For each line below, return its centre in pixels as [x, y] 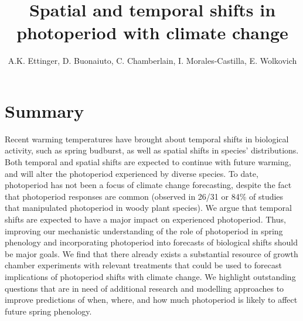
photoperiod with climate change [152, 33]
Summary [45, 110]
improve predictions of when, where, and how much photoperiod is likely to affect [151, 300]
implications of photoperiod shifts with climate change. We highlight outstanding [150, 276]
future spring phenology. [48, 311]
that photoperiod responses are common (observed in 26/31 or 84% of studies [144, 196]
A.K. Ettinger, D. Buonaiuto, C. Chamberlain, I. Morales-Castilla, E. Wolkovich [152, 61]
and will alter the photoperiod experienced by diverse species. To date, [132, 173]
